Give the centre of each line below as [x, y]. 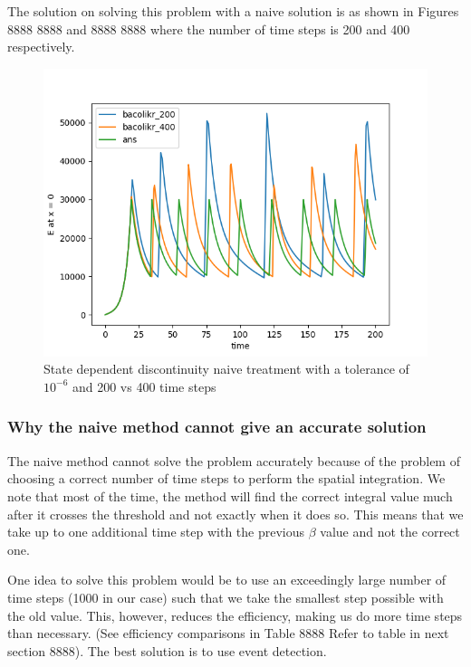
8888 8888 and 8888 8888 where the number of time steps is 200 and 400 [209, 29]
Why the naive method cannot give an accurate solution [217, 427]
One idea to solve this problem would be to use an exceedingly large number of [227, 580]
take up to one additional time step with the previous [156, 532]
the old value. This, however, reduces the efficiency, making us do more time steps [235, 615]
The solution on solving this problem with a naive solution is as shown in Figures [233, 11]
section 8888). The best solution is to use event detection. [167, 650]
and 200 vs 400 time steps [144, 386]
